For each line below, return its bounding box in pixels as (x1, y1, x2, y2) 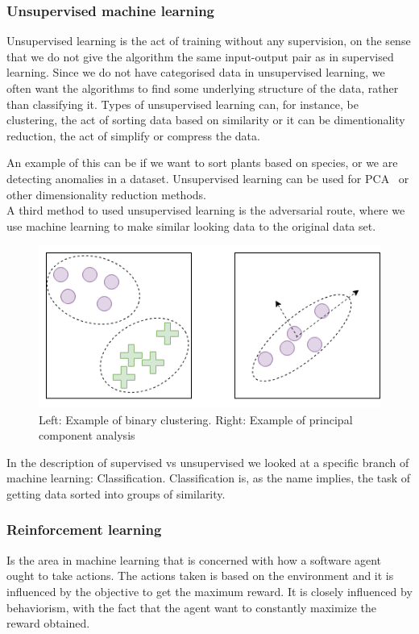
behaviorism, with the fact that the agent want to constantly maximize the (6, 599, 377, 615)
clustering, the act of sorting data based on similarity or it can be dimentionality (6, 111, 405, 128)
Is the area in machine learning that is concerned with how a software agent (6, 551, 382, 568)
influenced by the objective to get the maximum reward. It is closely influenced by (6, 582, 413, 599)
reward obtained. (6, 615, 90, 632)
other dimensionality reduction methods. (6, 186, 206, 202)
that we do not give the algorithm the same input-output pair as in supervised (6, 48, 394, 65)
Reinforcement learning (6, 519, 162, 540)
